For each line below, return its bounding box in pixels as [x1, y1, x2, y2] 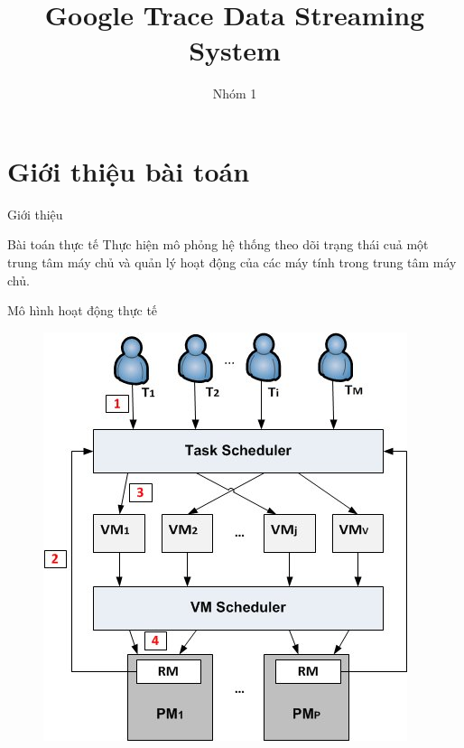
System [189, 32, 281, 69]
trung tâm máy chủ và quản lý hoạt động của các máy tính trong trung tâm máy [7, 253, 457, 272]
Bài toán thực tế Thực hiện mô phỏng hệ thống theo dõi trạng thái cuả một [7, 235, 429, 254]
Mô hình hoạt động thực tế [7, 301, 158, 320]
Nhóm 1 [212, 84, 257, 103]
